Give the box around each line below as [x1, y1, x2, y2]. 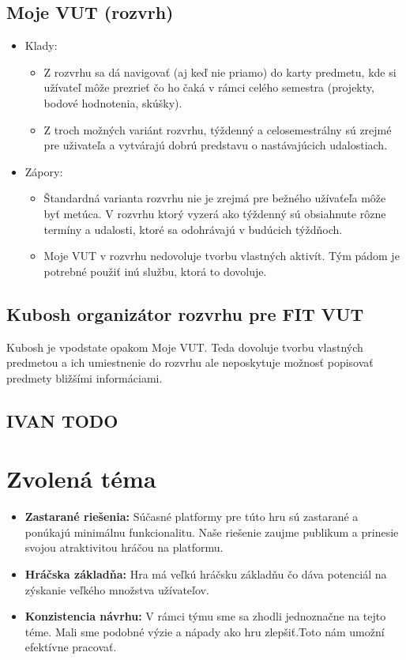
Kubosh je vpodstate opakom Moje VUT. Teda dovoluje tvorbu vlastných [6, 338, 363, 355]
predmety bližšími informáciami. [6, 369, 163, 386]
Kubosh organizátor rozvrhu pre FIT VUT [6, 301, 364, 326]
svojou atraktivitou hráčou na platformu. [24, 539, 224, 556]
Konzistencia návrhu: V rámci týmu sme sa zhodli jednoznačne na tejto [24, 608, 386, 624]
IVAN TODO [6, 408, 118, 432]
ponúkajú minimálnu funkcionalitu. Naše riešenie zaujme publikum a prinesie [24, 523, 399, 540]
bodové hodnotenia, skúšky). [43, 94, 182, 111]
